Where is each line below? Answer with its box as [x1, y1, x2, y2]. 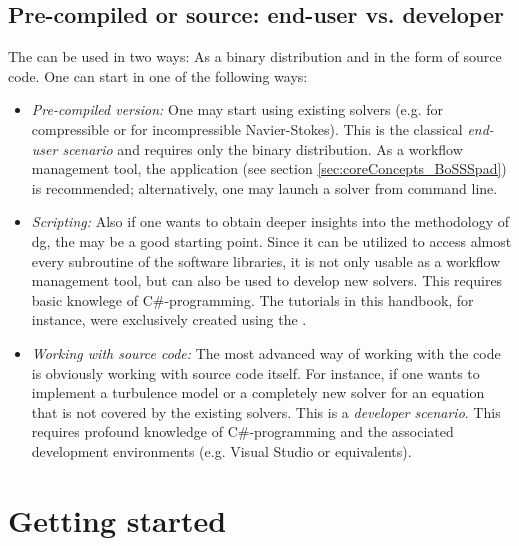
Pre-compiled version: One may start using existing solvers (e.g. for [31, 99, 444, 120]
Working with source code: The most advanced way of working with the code [31, 342, 501, 363]
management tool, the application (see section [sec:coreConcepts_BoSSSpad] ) [31, 158, 507, 179]
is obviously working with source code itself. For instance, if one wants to [31, 362, 480, 383]
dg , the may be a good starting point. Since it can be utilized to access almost [31, 230, 512, 251]
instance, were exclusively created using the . [31, 309, 307, 330]
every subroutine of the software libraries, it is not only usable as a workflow [31, 250, 501, 271]
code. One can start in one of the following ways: [8, 65, 308, 86]
